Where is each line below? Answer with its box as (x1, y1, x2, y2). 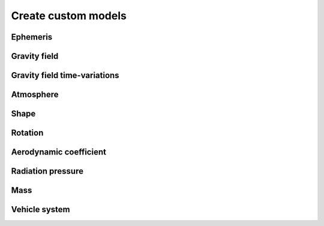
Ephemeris (11, 32, 53, 42)
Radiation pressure (11, 166, 84, 177)
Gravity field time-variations (11, 70, 119, 81)
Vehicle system (11, 204, 70, 215)
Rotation (11, 128, 44, 138)
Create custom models (11, 9, 127, 22)
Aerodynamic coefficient (11, 147, 106, 157)
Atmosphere (11, 90, 59, 100)
